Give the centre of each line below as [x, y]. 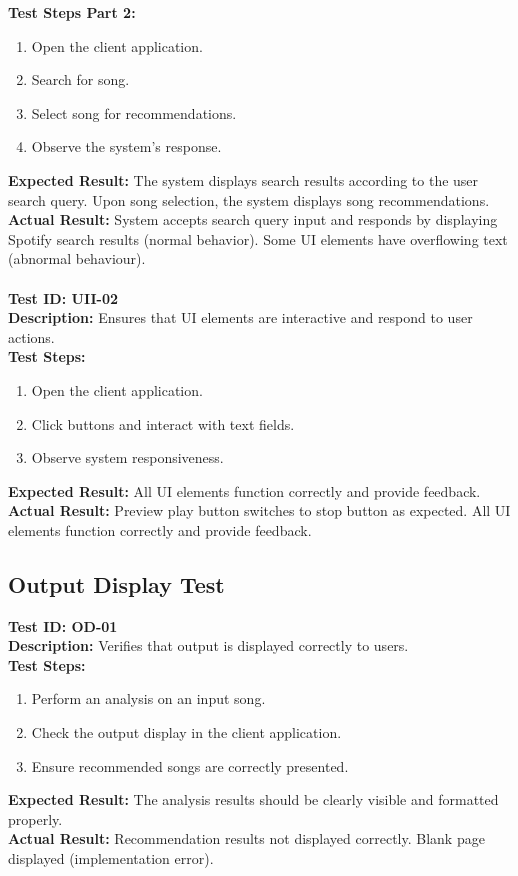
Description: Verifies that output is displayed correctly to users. [208, 645]
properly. [35, 818]
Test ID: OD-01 [63, 625]
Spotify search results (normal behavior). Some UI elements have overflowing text [258, 238]
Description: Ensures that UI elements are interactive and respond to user [240, 317]
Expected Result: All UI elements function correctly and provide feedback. [244, 490]
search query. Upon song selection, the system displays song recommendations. [249, 199]
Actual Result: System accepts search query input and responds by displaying [253, 219]
